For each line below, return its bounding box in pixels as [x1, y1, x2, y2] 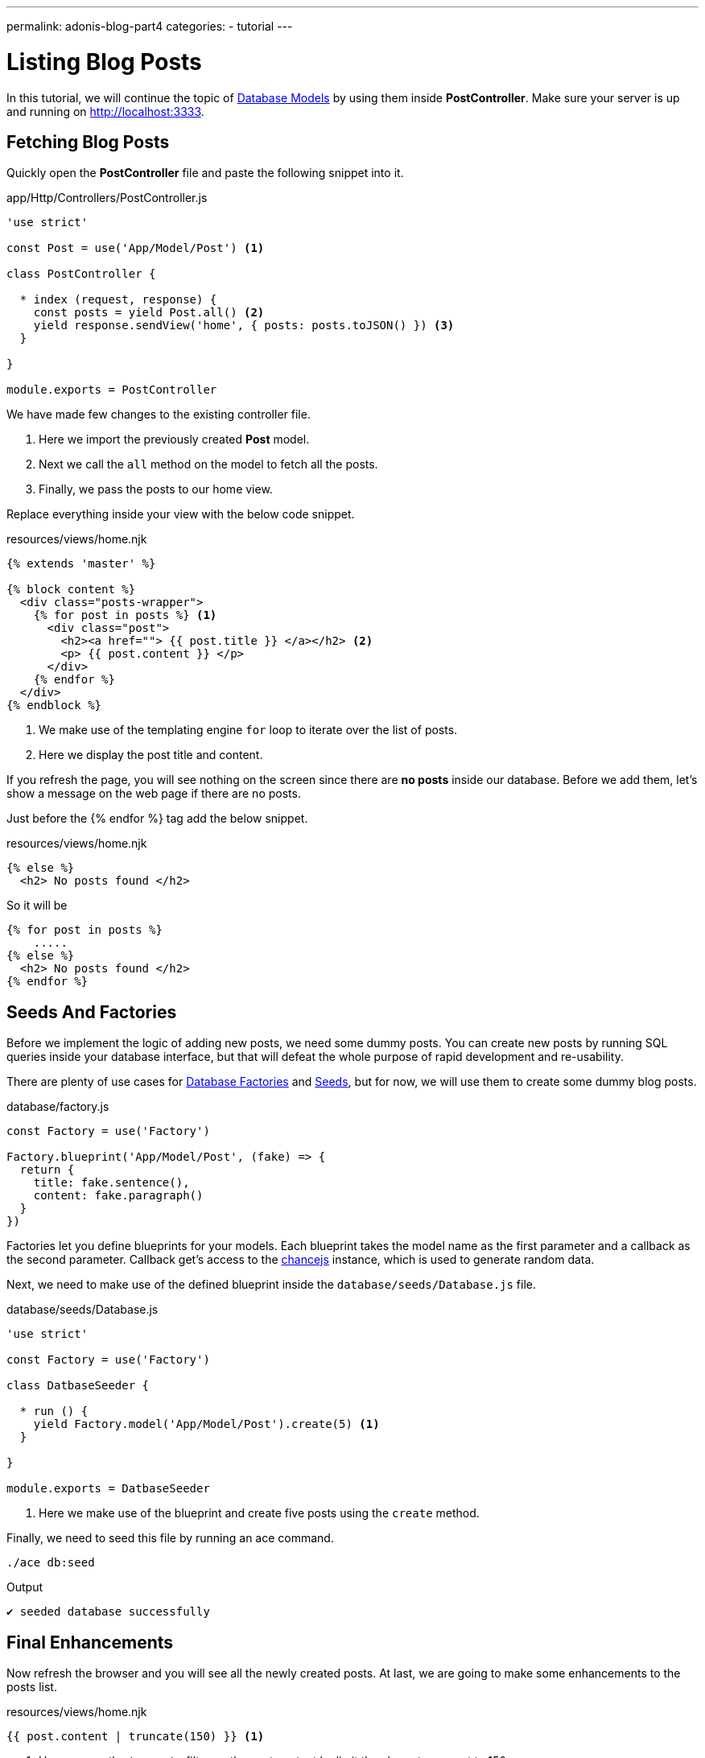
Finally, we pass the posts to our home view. [39, 482, 273, 497]
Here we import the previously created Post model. [39, 432, 310, 447]
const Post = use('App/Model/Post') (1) [6, 241, 265, 255]
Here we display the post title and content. [39, 748, 263, 762]
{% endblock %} [6, 699, 102, 712]
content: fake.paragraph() [33, 1189, 204, 1203]
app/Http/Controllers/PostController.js [6, 191, 208, 205]
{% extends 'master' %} [6, 557, 156, 571]
